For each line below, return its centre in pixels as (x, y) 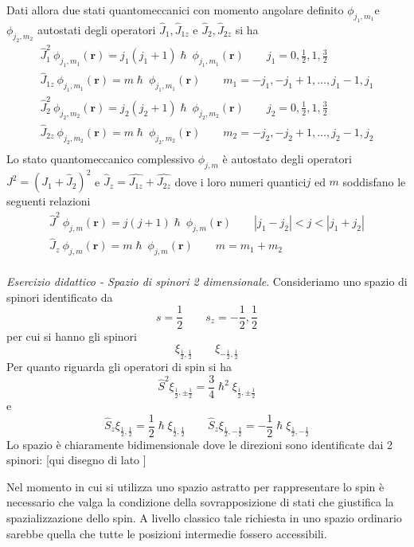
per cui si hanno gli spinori (72, 336)
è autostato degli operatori (287, 158)
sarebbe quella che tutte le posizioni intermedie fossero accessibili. (167, 533)
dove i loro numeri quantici (240, 181)
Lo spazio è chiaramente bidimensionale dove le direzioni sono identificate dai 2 (200, 444)
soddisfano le (374, 181)
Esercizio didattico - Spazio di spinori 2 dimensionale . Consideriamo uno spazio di (207, 281)
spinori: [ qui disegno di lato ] (76, 460)
